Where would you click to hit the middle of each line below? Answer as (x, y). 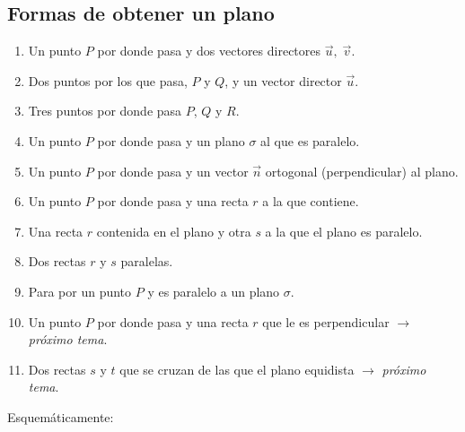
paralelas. (147, 261)
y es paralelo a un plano (214, 291)
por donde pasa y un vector (173, 171)
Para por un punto (80, 291)
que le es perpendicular (326, 321)
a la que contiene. (311, 201)
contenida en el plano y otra (174, 231)
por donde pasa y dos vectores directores (209, 51)
